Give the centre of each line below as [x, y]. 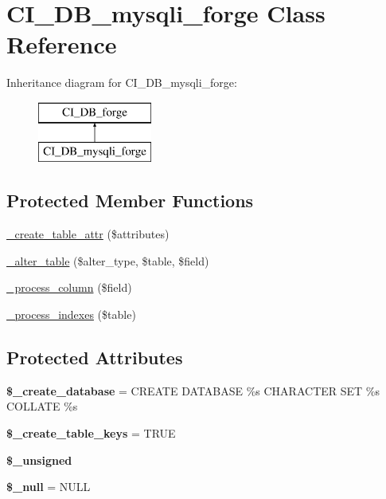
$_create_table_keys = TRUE [91, 433]
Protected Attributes [95, 358]
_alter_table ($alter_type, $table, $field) [108, 260]
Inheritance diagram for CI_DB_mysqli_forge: [122, 83]
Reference [62, 44]
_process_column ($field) [69, 287]
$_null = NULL [49, 487]
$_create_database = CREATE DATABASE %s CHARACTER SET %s [193, 390]
